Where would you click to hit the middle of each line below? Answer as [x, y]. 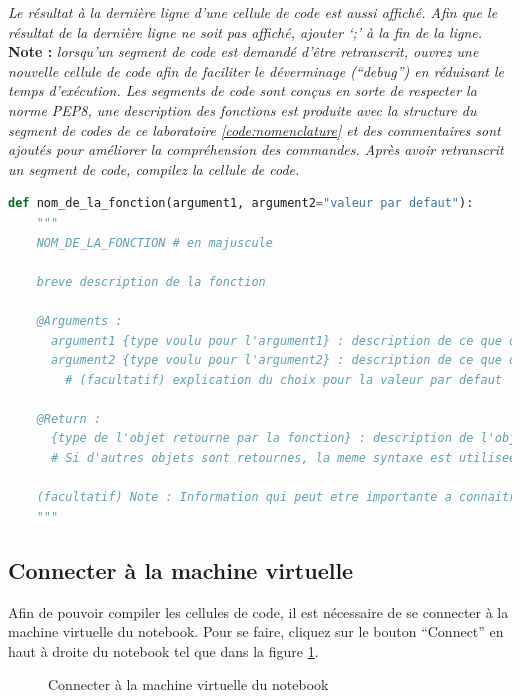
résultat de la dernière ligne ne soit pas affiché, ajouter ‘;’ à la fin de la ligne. [245, 31]
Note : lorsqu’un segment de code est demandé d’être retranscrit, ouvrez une [243, 51]
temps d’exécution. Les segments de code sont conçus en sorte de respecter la [242, 90]
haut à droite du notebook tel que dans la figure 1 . [163, 650]
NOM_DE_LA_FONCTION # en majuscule [154, 242]
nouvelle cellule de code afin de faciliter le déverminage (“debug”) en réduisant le [256, 70]
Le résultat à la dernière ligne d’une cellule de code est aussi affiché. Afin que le [253, 12]
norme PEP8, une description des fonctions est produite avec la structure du [242, 109]
